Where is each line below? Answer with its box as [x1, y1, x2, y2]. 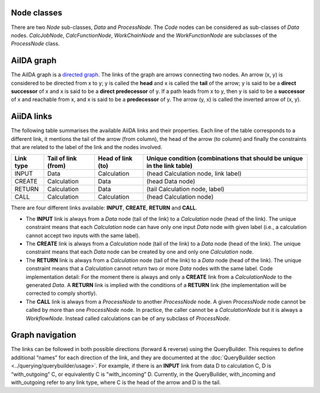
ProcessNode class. [11, 40, 60, 47]
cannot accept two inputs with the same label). [25, 231, 140, 239]
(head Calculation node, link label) [146, 169, 242, 178]
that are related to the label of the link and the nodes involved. [11, 144, 162, 151]
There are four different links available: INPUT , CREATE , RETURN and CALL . [11, 204, 198, 211]
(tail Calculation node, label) [146, 185, 225, 194]
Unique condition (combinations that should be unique [146, 154, 303, 163]
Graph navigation [11, 330, 76, 340]
